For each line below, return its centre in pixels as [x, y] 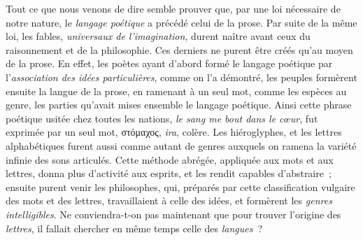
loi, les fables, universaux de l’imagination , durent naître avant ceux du [158, 36]
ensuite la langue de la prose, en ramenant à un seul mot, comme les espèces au [176, 91]
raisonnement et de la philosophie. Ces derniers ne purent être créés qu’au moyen [179, 49]
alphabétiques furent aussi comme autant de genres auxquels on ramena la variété [181, 145]
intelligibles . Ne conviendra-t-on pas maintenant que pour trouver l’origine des [173, 214]
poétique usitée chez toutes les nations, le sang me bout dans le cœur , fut [162, 118]
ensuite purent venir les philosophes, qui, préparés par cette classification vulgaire [180, 186]
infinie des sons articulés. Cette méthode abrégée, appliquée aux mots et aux [170, 159]
